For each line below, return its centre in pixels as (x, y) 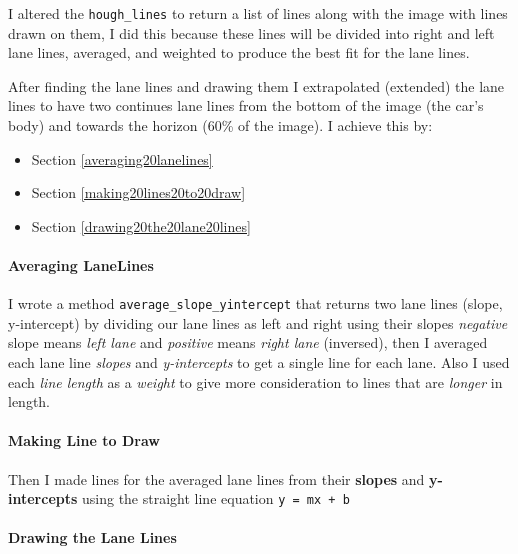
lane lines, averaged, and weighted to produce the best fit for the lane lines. (239, 52)
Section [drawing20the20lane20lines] (141, 225)
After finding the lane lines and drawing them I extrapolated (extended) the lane (256, 85)
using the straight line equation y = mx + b (215, 498)
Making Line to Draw (84, 440)
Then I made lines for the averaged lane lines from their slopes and (216, 478)
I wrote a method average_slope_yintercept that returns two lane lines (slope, (255, 303)
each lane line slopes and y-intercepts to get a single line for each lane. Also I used (259, 362)
